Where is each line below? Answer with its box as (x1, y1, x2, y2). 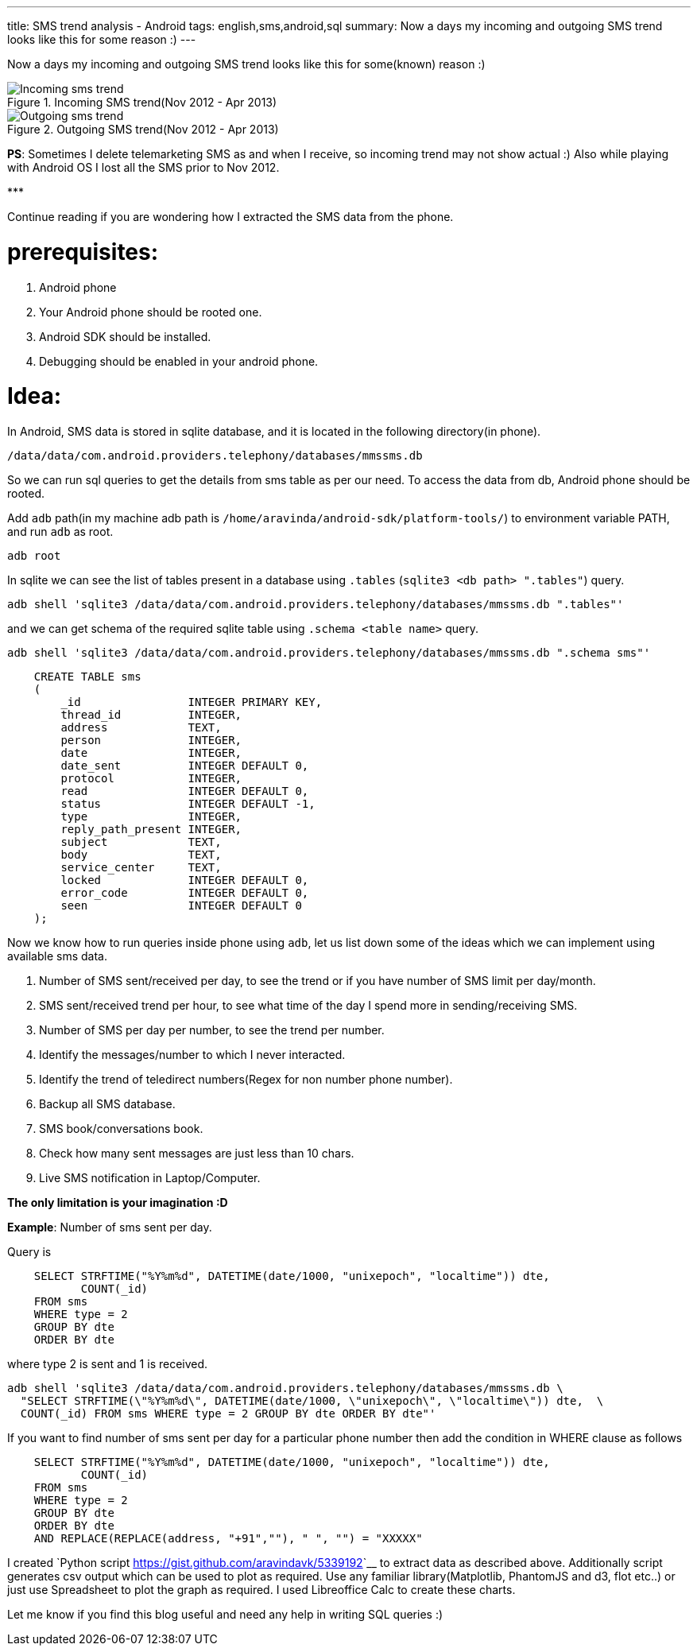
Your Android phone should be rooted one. (39, 304, 262, 319)
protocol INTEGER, (60, 772, 242, 785)
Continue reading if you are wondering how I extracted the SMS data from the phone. (7, 210, 454, 223)
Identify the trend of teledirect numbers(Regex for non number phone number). (39, 1072, 453, 1086)
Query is (7, 1245, 52, 1258)
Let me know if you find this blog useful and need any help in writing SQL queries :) (7, 1607, 443, 1621)
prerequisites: (7, 238, 159, 266)
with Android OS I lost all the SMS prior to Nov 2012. (7, 161, 280, 174)
